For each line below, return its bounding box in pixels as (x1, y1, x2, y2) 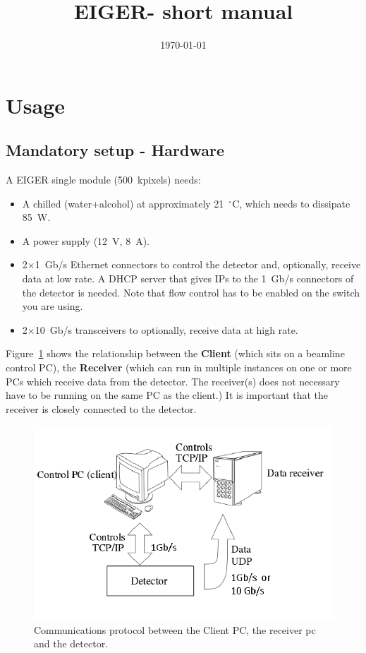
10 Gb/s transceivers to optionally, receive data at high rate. (35, 322, 298, 337)
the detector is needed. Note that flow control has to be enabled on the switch (22, 284, 360, 299)
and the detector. (34, 636, 109, 651)
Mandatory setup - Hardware (6, 139, 224, 161)
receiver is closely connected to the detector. (6, 401, 197, 416)
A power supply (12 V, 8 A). (22, 233, 150, 248)
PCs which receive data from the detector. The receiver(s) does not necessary (6, 373, 340, 388)
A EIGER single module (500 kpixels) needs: (6, 172, 201, 187)
